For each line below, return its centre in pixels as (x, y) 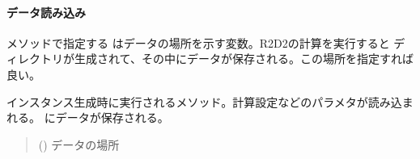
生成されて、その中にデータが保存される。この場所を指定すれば (244, 59)
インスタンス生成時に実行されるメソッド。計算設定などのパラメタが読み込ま (210, 101)
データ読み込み (46, 12)
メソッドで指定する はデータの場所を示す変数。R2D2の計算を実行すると (198, 42)
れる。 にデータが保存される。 (88, 117)
